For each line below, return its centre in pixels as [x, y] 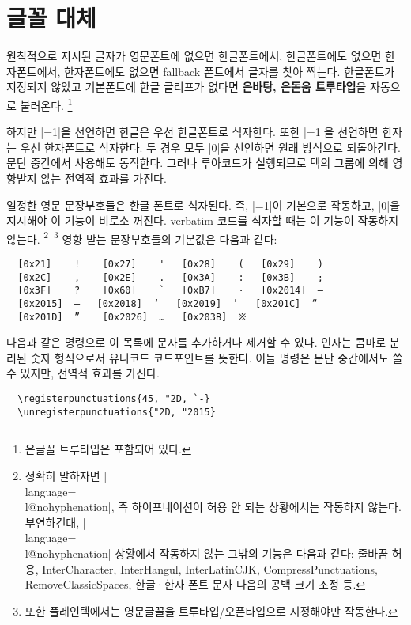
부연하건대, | [55, 522]
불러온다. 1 [46, 104]
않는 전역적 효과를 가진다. [104, 178]
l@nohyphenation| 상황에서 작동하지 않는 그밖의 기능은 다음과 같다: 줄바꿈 [207, 553]
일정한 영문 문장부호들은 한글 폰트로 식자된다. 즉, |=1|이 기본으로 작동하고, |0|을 [204, 205]
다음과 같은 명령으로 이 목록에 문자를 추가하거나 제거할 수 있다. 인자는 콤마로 [196, 342]
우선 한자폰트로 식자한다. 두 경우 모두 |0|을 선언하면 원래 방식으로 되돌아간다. [210, 147]
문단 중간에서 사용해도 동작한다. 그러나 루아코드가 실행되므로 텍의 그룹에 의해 [198, 163]
